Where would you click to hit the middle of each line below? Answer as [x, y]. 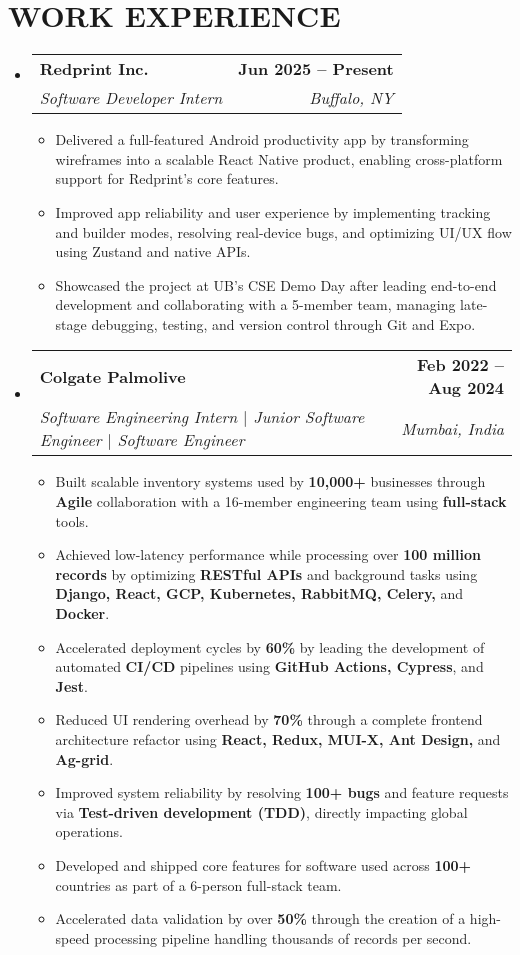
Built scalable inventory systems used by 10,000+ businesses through [270, 481]
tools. [72, 520]
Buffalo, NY [351, 98]
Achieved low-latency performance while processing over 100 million [268, 554]
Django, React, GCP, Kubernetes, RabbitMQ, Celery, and [259, 593]
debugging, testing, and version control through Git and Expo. [283, 323]
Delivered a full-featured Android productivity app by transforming [262, 139]
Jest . [71, 685]
